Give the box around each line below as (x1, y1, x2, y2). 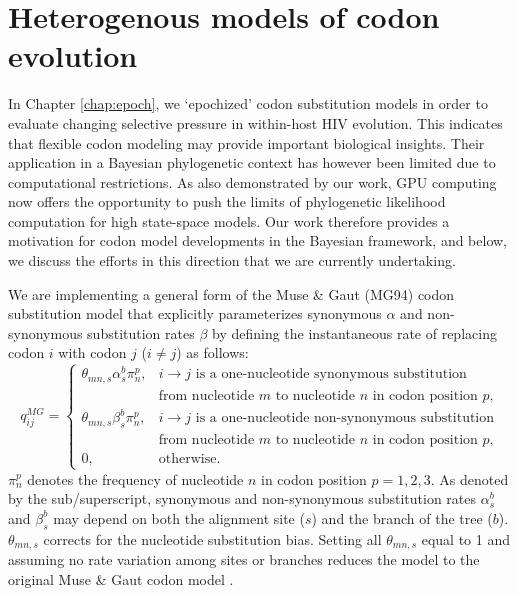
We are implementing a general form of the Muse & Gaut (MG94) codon (8, 283, 455, 304)
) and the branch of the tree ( (311, 507, 493, 528)
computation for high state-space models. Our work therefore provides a (8, 210, 450, 231)
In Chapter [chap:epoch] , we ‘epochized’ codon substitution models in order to (8, 93, 488, 114)
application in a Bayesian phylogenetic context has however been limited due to (8, 152, 496, 173)
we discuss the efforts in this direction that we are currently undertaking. (8, 250, 456, 271)
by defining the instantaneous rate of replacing (211, 322, 497, 343)
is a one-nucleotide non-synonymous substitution (195, 411, 495, 426)
